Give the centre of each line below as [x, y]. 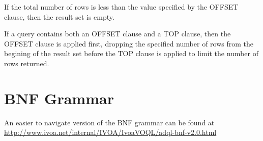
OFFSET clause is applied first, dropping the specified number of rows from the [129, 43]
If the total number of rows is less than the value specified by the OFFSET [121, 7]
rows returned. [27, 63]
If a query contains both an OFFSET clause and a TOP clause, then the [118, 34]
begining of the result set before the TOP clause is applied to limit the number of [131, 53]
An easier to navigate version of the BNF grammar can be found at [109, 122]
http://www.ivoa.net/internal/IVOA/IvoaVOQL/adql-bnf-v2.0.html [110, 132]
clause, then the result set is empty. [59, 16]
